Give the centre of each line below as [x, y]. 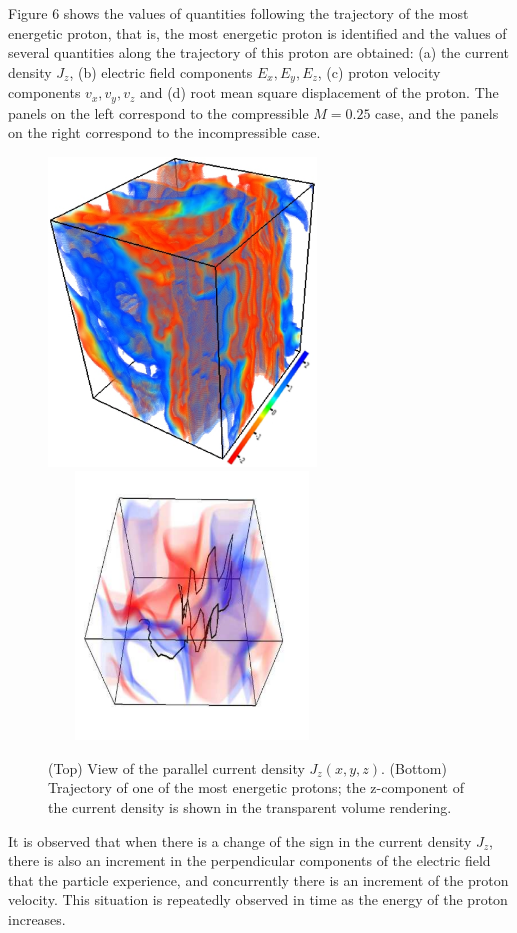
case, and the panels [437, 112]
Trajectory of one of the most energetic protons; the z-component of [256, 787]
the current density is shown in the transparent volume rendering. [250, 807]
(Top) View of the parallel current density [176, 767]
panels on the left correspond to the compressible [158, 112]
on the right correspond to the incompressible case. [164, 132]
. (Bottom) [414, 767]
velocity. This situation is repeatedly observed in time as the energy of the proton [258, 899]
